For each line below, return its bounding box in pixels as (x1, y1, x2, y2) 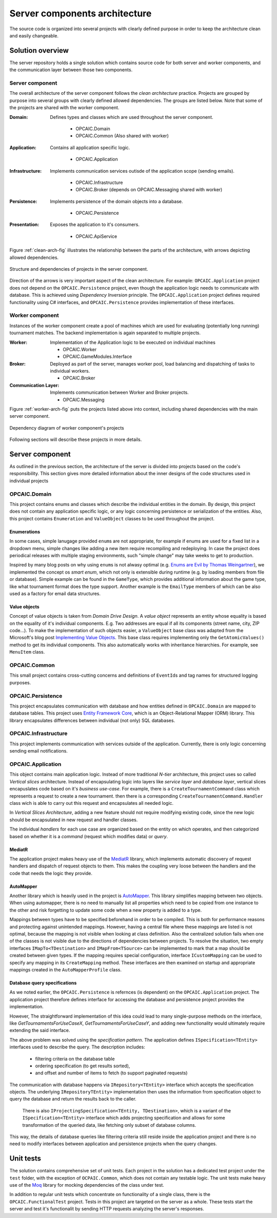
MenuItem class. (9, 649, 45, 655)
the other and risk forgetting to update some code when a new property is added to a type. (9, 907, 202, 913)
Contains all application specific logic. (50, 144, 130, 151)
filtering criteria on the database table (35, 1055, 115, 1062)
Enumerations (9, 529, 41, 535)
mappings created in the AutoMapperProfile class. (9, 966, 122, 972)
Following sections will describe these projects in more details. (9, 436, 142, 443)
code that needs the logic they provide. (9, 870, 92, 876)
